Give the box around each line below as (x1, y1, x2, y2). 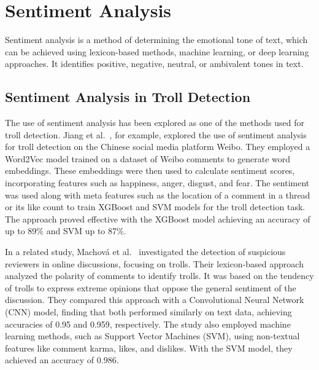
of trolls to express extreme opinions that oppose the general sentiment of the (5, 281, 296, 294)
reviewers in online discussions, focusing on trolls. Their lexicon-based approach (5, 257, 304, 270)
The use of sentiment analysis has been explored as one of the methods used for (5, 116, 304, 129)
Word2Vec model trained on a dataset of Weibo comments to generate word (5, 152, 291, 165)
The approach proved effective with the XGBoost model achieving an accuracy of (5, 212, 310, 225)
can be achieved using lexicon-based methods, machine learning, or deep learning (5, 45, 309, 58)
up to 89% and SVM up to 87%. (5, 224, 126, 237)
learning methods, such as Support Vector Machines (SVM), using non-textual (5, 329, 300, 342)
